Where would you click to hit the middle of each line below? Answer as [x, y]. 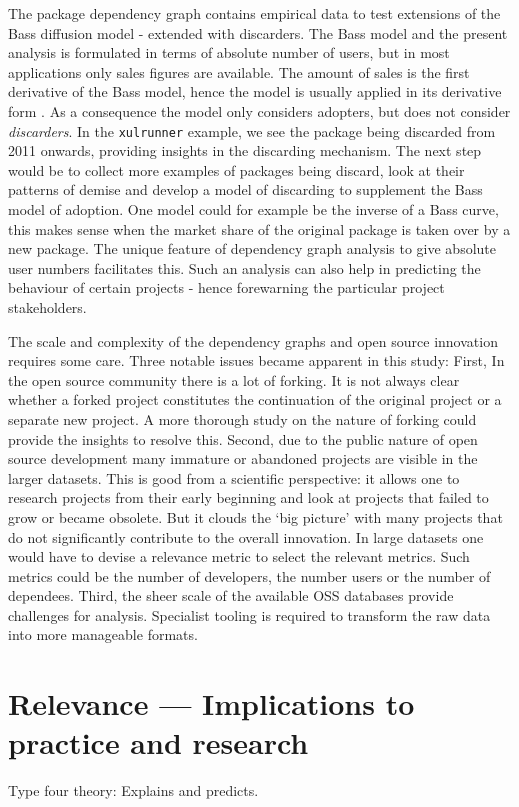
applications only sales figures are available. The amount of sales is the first [239, 71]
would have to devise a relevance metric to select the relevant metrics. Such [239, 556]
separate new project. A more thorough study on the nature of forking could [242, 418]
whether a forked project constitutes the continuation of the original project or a [255, 399]
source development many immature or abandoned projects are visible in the [243, 458]
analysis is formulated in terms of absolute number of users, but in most [229, 52]
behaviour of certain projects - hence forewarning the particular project [226, 287]
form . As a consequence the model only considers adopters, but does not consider [259, 110]
